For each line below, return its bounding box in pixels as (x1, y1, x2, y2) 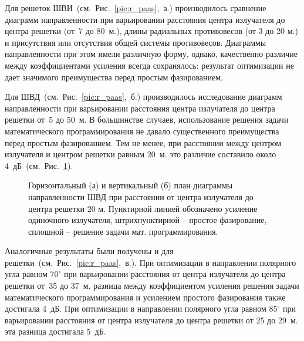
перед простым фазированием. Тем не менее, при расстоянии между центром (5, 136, 281, 148)
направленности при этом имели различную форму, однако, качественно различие (5, 48, 298, 60)
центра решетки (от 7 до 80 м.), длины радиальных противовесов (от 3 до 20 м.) (5, 25, 298, 37)
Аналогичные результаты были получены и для (5, 245, 174, 257)
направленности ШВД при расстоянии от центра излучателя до (28, 190, 254, 202)
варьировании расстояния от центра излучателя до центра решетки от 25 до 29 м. (5, 313, 298, 326)
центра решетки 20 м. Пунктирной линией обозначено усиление (28, 202, 258, 214)
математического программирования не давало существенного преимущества (5, 124, 279, 137)
